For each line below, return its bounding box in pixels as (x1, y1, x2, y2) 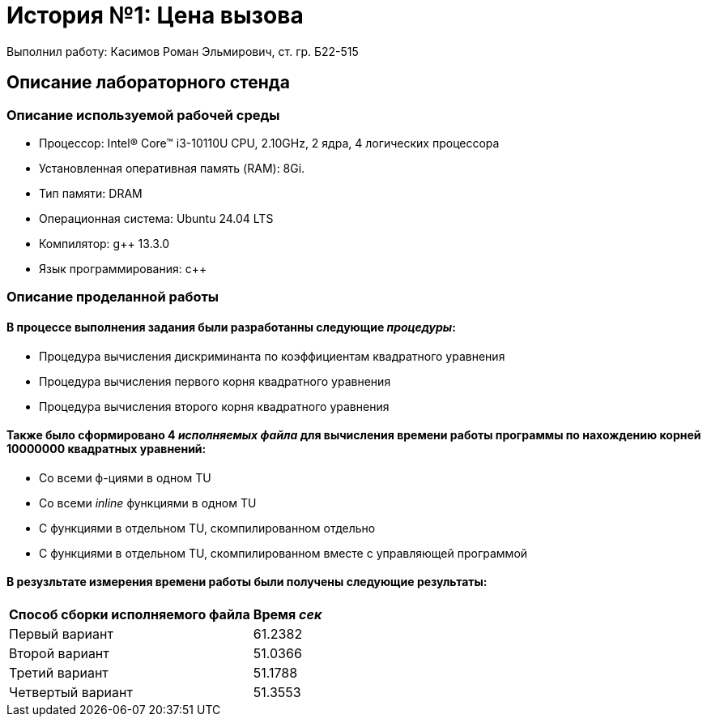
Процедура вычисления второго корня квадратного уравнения (39, 399, 390, 413)
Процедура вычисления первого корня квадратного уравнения (39, 374, 391, 388)
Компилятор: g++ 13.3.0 (39, 236, 170, 250)
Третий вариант (9, 665, 109, 681)
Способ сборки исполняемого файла (9, 606, 250, 622)
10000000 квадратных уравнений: (6, 442, 207, 456)
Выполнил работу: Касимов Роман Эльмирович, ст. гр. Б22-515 (6, 44, 359, 58)
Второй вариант (9, 645, 109, 661)
